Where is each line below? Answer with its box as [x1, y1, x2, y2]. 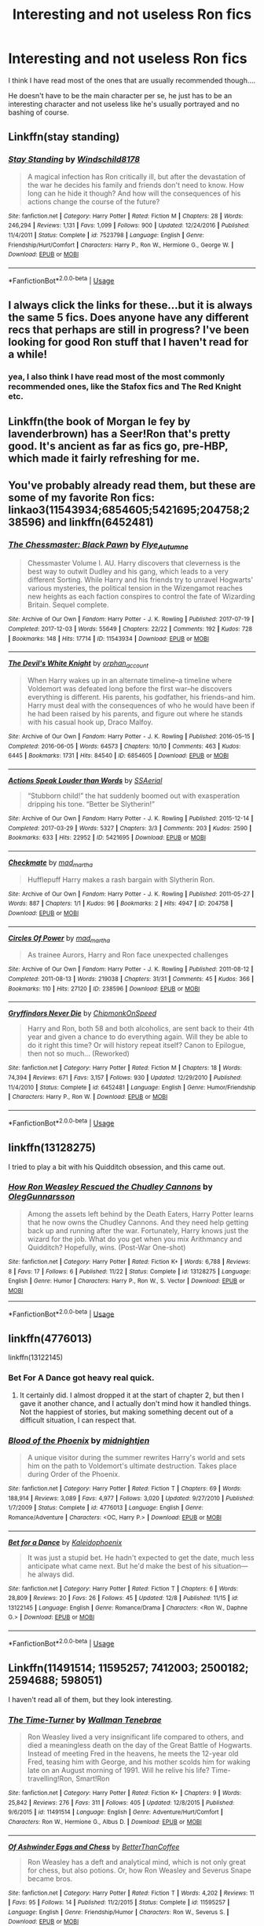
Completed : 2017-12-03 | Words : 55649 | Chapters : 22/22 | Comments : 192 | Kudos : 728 [8, 624, 253, 633]
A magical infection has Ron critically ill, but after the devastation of [27, 171, 246, 181]
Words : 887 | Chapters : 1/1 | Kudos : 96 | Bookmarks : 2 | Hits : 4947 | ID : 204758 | [8, 899, 233, 908]
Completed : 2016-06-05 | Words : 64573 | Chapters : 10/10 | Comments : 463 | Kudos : [8, 742, 241, 750]
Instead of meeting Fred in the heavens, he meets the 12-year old [27, 1748, 239, 1758]
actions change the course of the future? [27, 196, 160, 206]
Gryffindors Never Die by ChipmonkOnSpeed [8, 1009, 157, 1018]
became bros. [27, 1873, 73, 1883]
